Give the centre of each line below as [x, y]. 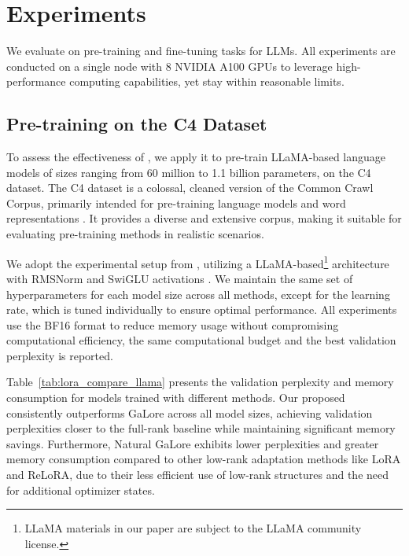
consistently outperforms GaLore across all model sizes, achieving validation [190, 412]
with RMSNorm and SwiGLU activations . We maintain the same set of [180, 278]
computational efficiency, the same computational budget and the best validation [201, 340]
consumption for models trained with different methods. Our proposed [176, 398]
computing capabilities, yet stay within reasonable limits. [207, 81]
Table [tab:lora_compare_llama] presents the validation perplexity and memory [200, 382]
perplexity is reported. [60, 355]
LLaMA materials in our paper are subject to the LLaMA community [193, 528]
